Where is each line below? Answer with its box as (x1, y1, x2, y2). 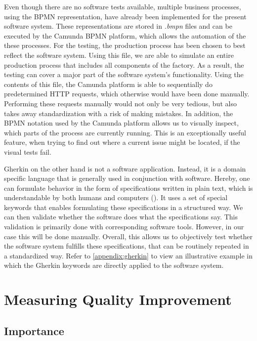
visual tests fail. (4, 146, 51, 157)
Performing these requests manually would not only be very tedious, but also (4, 98, 237, 108)
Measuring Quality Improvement (4, 289, 232, 309)
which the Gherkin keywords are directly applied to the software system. (4, 260, 224, 270)
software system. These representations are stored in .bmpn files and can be (4, 21, 232, 31)
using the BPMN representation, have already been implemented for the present (4, 11, 247, 21)
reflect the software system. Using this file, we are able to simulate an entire (4, 49, 234, 60)
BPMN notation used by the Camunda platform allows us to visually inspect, (4, 118, 239, 128)
